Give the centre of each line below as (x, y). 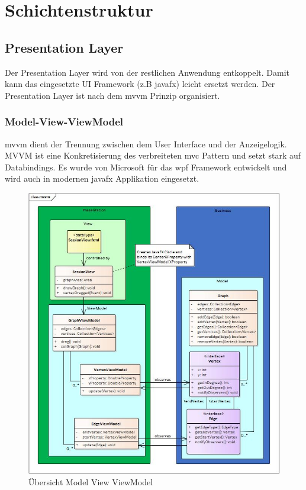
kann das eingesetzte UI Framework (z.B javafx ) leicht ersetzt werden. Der (140, 84)
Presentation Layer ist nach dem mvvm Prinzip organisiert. (112, 95)
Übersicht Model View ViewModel (91, 481)
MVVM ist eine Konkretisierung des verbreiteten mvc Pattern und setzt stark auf (153, 155)
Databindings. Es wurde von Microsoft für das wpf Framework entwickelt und (146, 167)
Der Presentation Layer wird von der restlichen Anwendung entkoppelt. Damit (147, 72)
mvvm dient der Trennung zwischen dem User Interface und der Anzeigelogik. (146, 144)
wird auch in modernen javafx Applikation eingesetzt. (102, 178)
